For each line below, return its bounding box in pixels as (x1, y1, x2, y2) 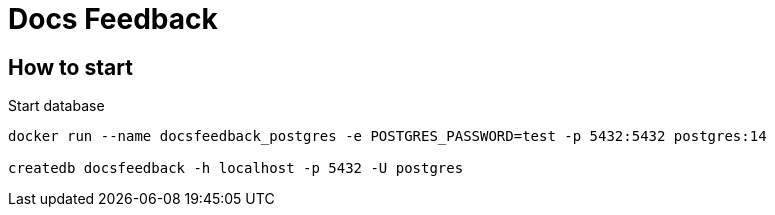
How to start (8, 54, 133, 80)
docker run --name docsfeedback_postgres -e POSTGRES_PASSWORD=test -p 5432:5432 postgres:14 (8, 128, 767, 145)
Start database (8, 97, 105, 115)
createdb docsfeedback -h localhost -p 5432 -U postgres (8, 160, 464, 177)
